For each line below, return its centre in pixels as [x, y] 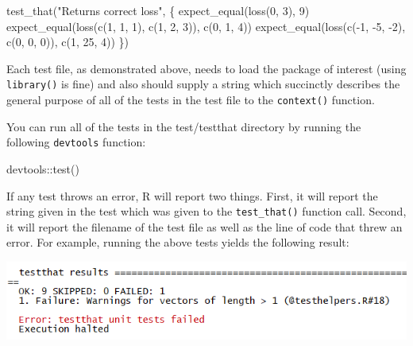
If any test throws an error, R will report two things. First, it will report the [192, 195]
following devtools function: [76, 142]
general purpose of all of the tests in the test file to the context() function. [191, 100]
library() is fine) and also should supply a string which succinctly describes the [203, 84]
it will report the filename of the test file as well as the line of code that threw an [205, 226]
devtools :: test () [43, 168]
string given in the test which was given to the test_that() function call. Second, [206, 211]
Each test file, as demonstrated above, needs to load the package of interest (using [206, 68]
